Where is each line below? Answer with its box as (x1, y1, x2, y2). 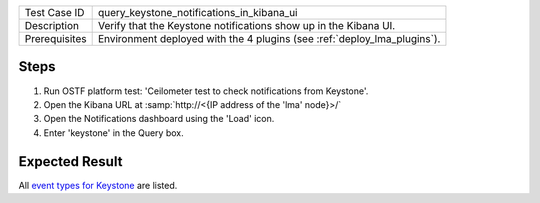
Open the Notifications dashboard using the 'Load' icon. (43, 113, 275, 125)
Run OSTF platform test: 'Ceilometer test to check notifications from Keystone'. (43, 85, 369, 97)
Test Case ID (24, 6, 85, 19)
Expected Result (18, 153, 123, 170)
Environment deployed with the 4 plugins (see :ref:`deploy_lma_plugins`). (97, 32, 441, 45)
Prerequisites (24, 32, 87, 45)
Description (24, 19, 80, 32)
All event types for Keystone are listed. (18, 179, 178, 191)
